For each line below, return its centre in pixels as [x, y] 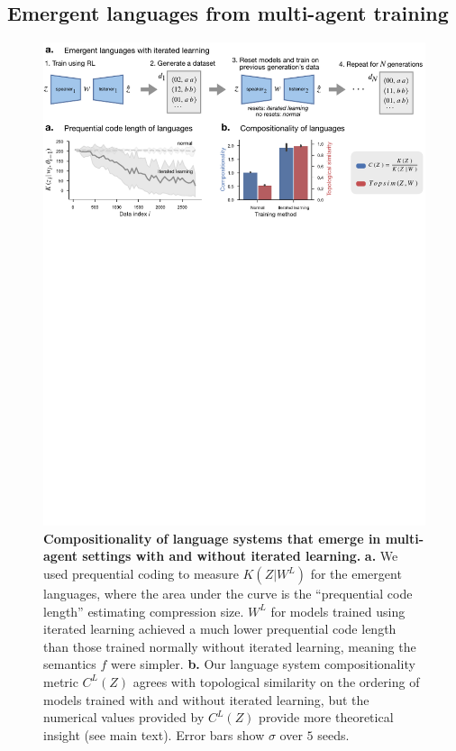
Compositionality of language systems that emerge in [212, 538]
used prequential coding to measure [141, 573]
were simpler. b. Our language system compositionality [263, 664]
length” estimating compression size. [144, 611]
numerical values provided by [124, 717]
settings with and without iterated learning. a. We [240, 556]
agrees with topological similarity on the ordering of [276, 681]
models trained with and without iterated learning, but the [206, 699]
